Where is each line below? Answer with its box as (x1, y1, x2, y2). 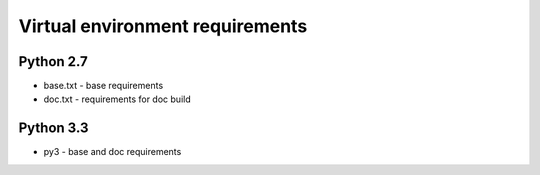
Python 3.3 (18, 120, 89, 137)
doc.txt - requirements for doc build (43, 93, 191, 105)
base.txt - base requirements (43, 80, 164, 92)
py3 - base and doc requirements (43, 146, 182, 158)
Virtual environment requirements (18, 15, 308, 37)
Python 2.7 (18, 53, 89, 70)
